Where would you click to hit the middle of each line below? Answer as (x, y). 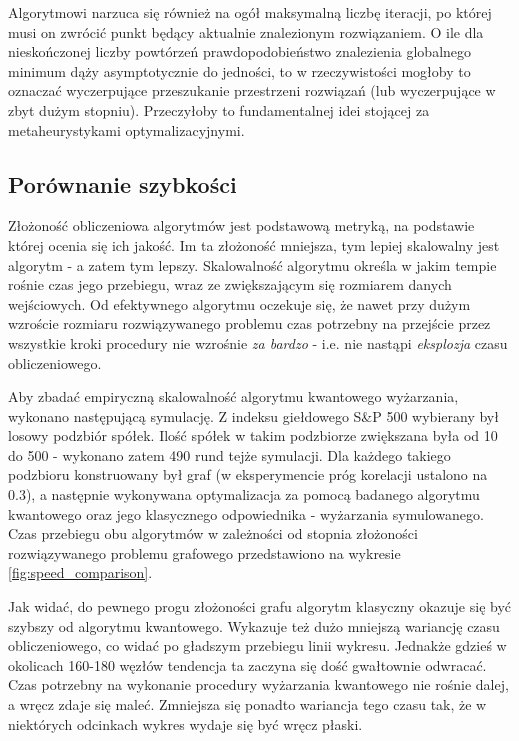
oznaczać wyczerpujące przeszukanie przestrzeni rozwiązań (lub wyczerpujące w (252, 90)
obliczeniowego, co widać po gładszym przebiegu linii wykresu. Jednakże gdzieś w (257, 645)
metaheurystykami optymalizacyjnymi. (126, 129)
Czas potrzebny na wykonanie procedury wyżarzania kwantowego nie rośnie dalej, (258, 684)
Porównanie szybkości (122, 183)
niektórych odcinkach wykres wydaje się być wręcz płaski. (185, 723)
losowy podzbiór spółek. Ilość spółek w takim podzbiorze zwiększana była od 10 (253, 435)
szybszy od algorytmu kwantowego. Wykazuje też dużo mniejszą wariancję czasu (254, 625)
